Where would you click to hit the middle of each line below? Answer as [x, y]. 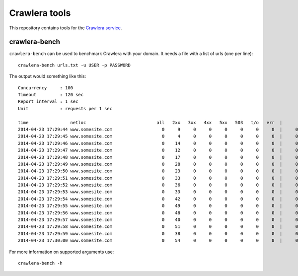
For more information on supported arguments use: [62, 252]
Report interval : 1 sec [48, 102]
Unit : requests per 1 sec [65, 108]
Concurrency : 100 [46, 88]
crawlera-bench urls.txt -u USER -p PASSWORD [74, 65]
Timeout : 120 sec [51, 95]
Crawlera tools [40, 13]
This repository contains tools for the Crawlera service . [66, 28]
